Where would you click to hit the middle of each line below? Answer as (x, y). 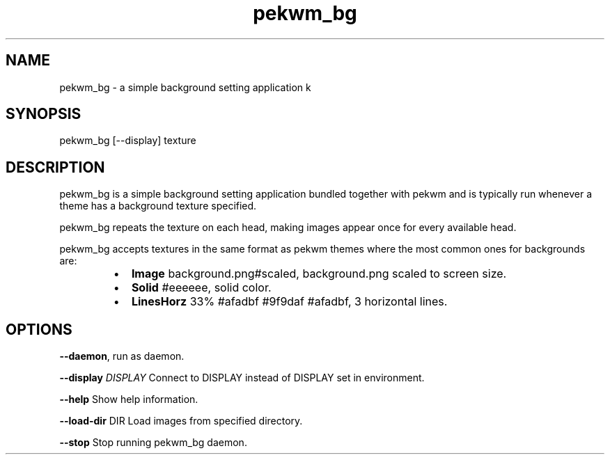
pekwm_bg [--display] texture (128, 141)
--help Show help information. (129, 399)
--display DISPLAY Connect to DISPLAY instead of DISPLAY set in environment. (242, 378)
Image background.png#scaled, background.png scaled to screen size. (319, 274)
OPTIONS (39, 329)
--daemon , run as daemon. (122, 356)
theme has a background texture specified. (158, 206)
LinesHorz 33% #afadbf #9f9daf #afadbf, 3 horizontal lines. (289, 302)
